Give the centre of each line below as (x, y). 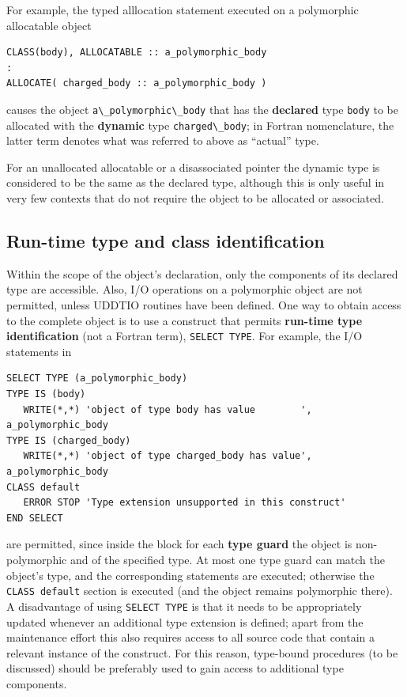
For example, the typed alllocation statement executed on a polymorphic (183, 9)
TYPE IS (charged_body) (69, 440)
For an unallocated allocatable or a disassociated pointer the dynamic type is (193, 167)
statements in (39, 351)
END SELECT (35, 518)
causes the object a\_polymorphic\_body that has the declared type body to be (203, 109)
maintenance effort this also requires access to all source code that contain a (191, 637)
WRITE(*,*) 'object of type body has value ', (168, 409)
